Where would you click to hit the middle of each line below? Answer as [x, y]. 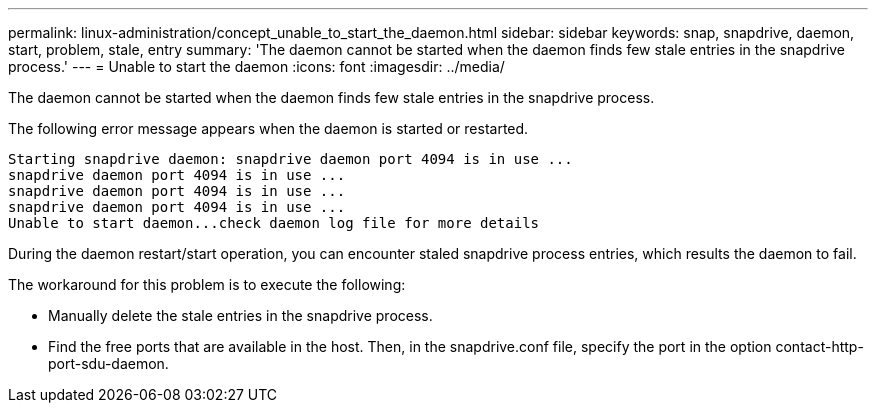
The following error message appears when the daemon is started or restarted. [268, 128]
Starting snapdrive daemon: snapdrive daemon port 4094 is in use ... [290, 159]
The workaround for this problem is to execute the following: [207, 284]
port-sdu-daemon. [108, 363]
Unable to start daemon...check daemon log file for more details [274, 223]
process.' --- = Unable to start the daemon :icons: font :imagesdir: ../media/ [256, 66]
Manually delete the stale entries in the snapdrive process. [240, 315]
